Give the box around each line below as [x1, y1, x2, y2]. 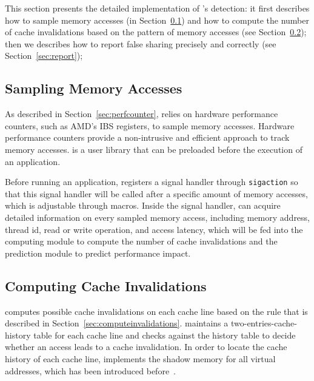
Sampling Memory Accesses [5, 79, 182, 98]
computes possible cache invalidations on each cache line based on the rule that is [5, 305, 308, 317]
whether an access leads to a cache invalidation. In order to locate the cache [5, 340, 287, 353]
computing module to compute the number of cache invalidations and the [5, 235, 278, 248]
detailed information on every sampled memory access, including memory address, [5, 211, 310, 223]
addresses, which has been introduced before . [5, 364, 176, 377]
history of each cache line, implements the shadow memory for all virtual [5, 352, 276, 365]
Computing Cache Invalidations [5, 276, 207, 295]
